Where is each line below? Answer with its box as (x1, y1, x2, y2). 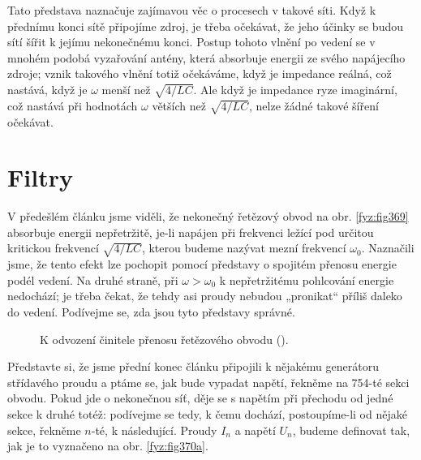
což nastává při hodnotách (7, 97, 138, 114)
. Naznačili (361, 239, 415, 256)
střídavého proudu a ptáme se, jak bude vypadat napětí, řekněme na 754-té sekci (7, 373, 410, 390)
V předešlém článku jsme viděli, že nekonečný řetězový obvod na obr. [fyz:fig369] (7, 208, 409, 225)
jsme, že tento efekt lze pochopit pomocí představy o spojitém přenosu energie (7, 256, 397, 273)
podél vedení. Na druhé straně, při (7, 271, 178, 288)
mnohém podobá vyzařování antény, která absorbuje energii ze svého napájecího (7, 49, 406, 66)
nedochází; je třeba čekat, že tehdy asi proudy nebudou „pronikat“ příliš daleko (7, 287, 402, 304)
